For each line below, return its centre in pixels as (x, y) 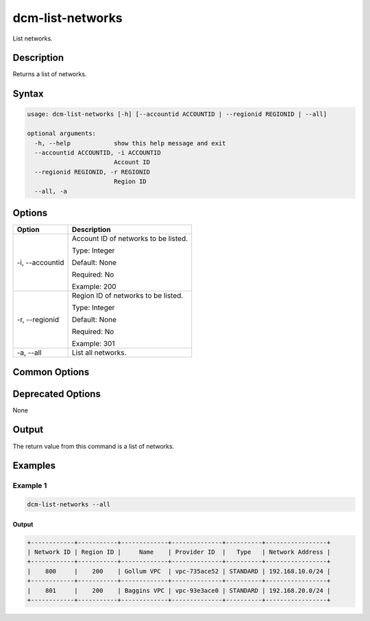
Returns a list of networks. (50, 74)
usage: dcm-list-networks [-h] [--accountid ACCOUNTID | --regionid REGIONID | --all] (177, 114)
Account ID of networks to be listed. (130, 239)
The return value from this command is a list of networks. (94, 446)
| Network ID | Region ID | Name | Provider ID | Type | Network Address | (179, 552)
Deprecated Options (57, 394)
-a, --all (29, 353)
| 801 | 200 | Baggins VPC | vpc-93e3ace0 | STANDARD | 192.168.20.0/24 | (179, 590)
